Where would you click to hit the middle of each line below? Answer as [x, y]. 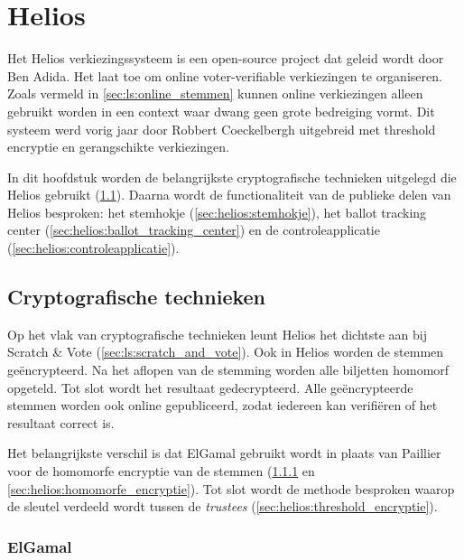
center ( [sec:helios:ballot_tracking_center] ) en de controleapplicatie [194, 230]
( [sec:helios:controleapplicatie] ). [93, 248]
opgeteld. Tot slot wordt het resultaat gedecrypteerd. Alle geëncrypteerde [210, 387]
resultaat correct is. [61, 422]
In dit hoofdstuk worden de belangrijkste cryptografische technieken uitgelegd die [232, 177]
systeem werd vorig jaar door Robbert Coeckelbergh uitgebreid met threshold [222, 129]
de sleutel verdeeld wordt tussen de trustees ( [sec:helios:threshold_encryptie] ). [223, 506]
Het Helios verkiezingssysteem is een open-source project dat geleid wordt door [226, 58]
